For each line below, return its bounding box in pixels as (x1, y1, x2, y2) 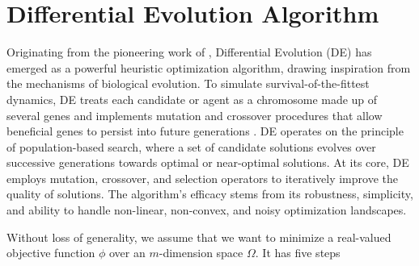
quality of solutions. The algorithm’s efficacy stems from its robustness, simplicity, (6, 185, 413, 202)
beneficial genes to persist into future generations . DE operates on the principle (6, 123, 404, 139)
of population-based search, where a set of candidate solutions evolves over (6, 138, 376, 155)
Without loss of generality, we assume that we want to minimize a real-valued (6, 228, 391, 245)
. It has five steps (255, 244, 341, 261)
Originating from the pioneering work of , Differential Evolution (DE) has (6, 44, 372, 60)
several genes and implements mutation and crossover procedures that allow (6, 106, 383, 123)
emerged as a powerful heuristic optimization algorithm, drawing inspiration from (6, 59, 411, 76)
